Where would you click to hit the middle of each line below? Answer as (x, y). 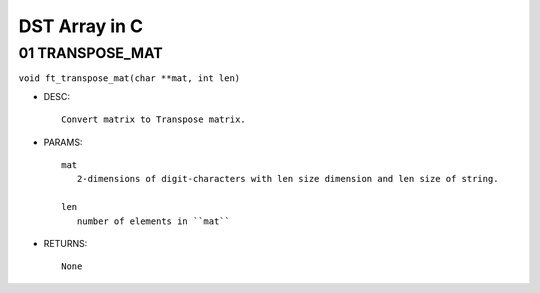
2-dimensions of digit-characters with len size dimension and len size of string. (287, 179)
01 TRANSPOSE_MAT (91, 53)
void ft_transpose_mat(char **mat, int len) (129, 78)
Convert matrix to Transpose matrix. (154, 119)
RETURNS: (65, 243)
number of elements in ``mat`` (153, 221)
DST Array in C (81, 26)
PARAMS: (63, 142)
